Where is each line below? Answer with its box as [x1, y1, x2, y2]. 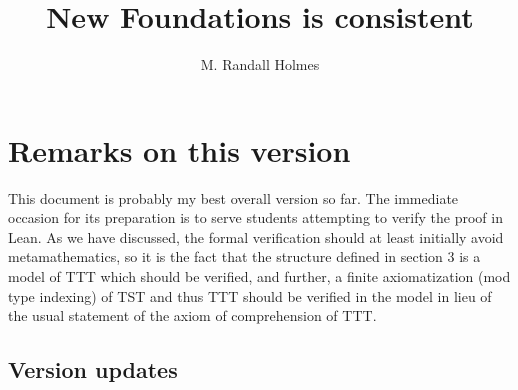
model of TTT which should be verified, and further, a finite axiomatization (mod [8, 266, 511, 287]
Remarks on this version [8, 129, 351, 170]
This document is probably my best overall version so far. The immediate [8, 187, 459, 208]
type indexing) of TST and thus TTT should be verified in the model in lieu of [8, 285, 492, 306]
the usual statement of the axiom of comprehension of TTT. [8, 305, 377, 326]
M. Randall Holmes [200, 54, 320, 75]
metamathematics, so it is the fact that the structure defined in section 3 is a [8, 246, 481, 267]
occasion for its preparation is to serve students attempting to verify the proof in [8, 207, 503, 228]
